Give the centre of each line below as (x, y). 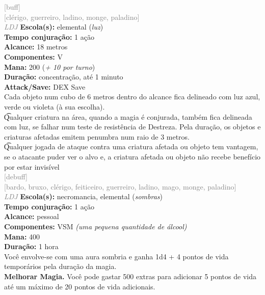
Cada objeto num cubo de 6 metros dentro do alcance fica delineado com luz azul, (132, 97)
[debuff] (16, 177)
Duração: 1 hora (31, 246)
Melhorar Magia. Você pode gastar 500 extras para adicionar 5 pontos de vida (130, 276)
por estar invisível (32, 166)
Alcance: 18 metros (36, 47)
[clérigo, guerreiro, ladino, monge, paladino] (72, 17)
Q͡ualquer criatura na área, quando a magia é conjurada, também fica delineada (128, 116)
